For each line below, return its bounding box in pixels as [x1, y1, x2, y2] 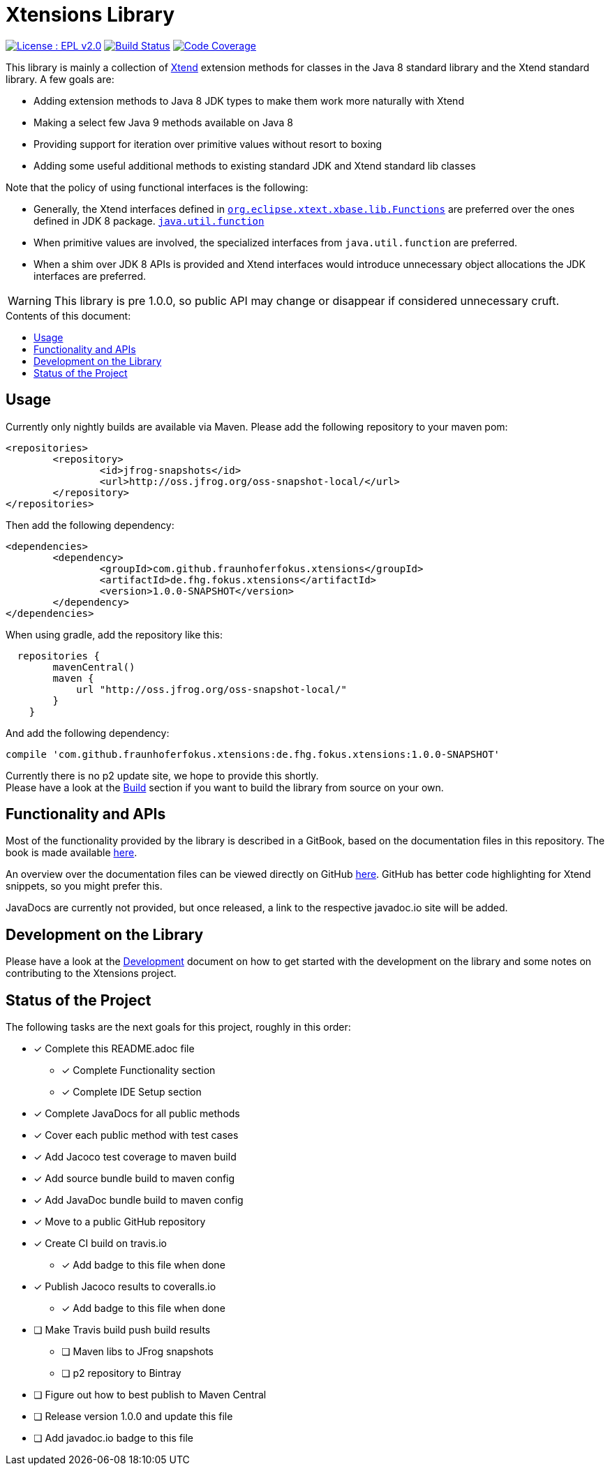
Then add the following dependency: [6, 518, 174, 531]
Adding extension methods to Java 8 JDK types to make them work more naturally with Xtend [34, 94, 464, 107]
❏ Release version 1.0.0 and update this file [34, 1410, 233, 1423]
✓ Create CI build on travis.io [34, 1237, 167, 1250]
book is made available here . [6, 846, 137, 859]
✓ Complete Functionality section [61, 1064, 216, 1077]
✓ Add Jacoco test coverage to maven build [34, 1151, 237, 1163]
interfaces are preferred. [34, 269, 147, 282]
